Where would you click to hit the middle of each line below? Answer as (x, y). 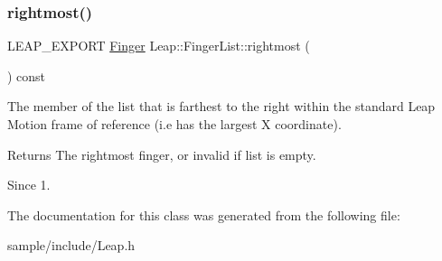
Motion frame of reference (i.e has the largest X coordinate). (174, 124)
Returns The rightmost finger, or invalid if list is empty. (162, 154)
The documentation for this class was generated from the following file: (204, 214)
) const (27, 75)
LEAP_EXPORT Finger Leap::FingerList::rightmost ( (159, 46)
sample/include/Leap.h (71, 245)
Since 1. (29, 185)
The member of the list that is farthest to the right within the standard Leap (221, 106)
